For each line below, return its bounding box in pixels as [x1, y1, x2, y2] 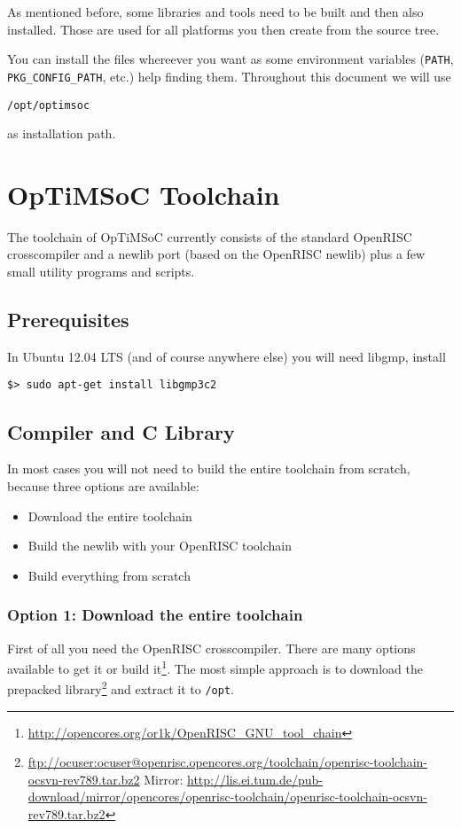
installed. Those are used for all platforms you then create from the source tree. [7, 20, 440, 38]
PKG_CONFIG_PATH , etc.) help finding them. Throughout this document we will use [7, 66, 451, 85]
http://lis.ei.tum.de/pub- [187, 769, 323, 788]
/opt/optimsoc [7, 98, 90, 112]
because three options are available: [7, 476, 199, 495]
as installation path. [7, 124, 116, 143]
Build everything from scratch [27, 566, 191, 584]
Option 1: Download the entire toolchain [7, 604, 303, 626]
